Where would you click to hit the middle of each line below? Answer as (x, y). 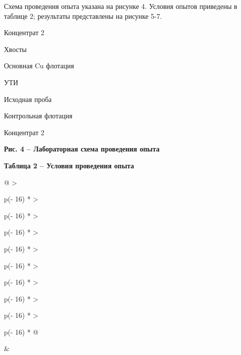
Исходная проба (28, 99)
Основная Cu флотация (39, 66)
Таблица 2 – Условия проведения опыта (69, 165)
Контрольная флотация (38, 116)
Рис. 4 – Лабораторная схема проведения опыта (82, 149)
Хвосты (15, 49)
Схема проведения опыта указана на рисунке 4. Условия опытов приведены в (121, 6)
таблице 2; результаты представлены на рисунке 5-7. (83, 16)
